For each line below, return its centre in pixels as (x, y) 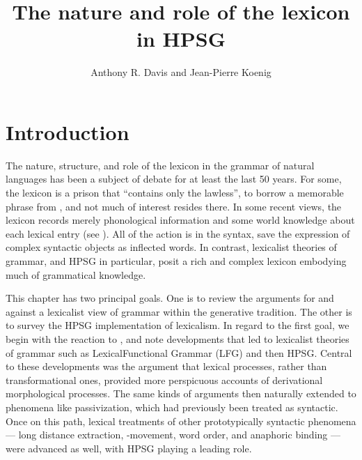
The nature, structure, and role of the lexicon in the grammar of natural (160, 165)
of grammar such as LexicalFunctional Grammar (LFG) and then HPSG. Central (179, 352)
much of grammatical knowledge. (76, 274)
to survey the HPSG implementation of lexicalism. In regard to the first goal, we (178, 325)
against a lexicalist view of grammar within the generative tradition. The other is (179, 311)
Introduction (68, 131)
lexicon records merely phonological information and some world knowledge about (180, 220)
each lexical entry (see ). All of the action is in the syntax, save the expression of (178, 233)
